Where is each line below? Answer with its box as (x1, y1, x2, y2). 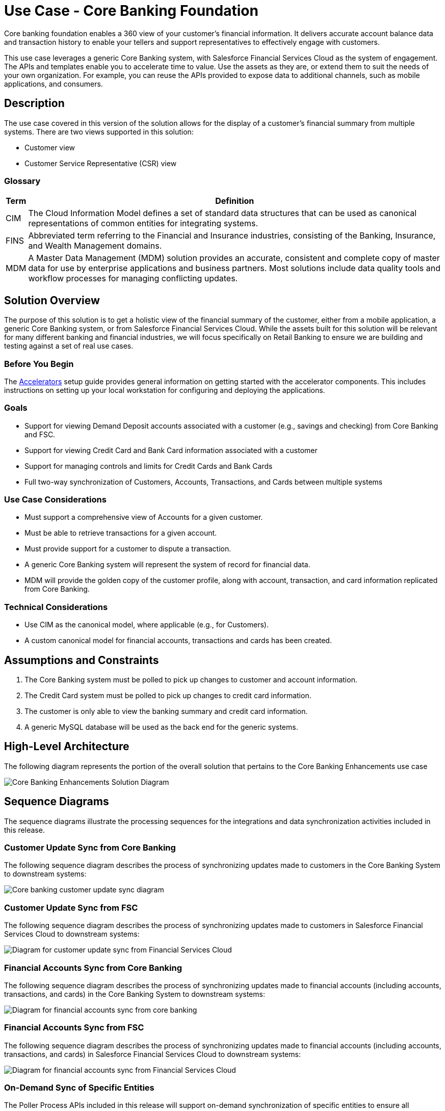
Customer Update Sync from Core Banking (4, 842, 176, 853)
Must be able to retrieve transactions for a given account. (24, 528, 217, 538)
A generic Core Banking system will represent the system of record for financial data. (24, 560, 310, 569)
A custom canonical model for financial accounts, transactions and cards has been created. (24, 636, 332, 645)
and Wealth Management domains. (28, 241, 162, 251)
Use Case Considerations (4, 494, 107, 505)
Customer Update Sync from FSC (4, 902, 138, 913)
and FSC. (24, 430, 56, 439)
